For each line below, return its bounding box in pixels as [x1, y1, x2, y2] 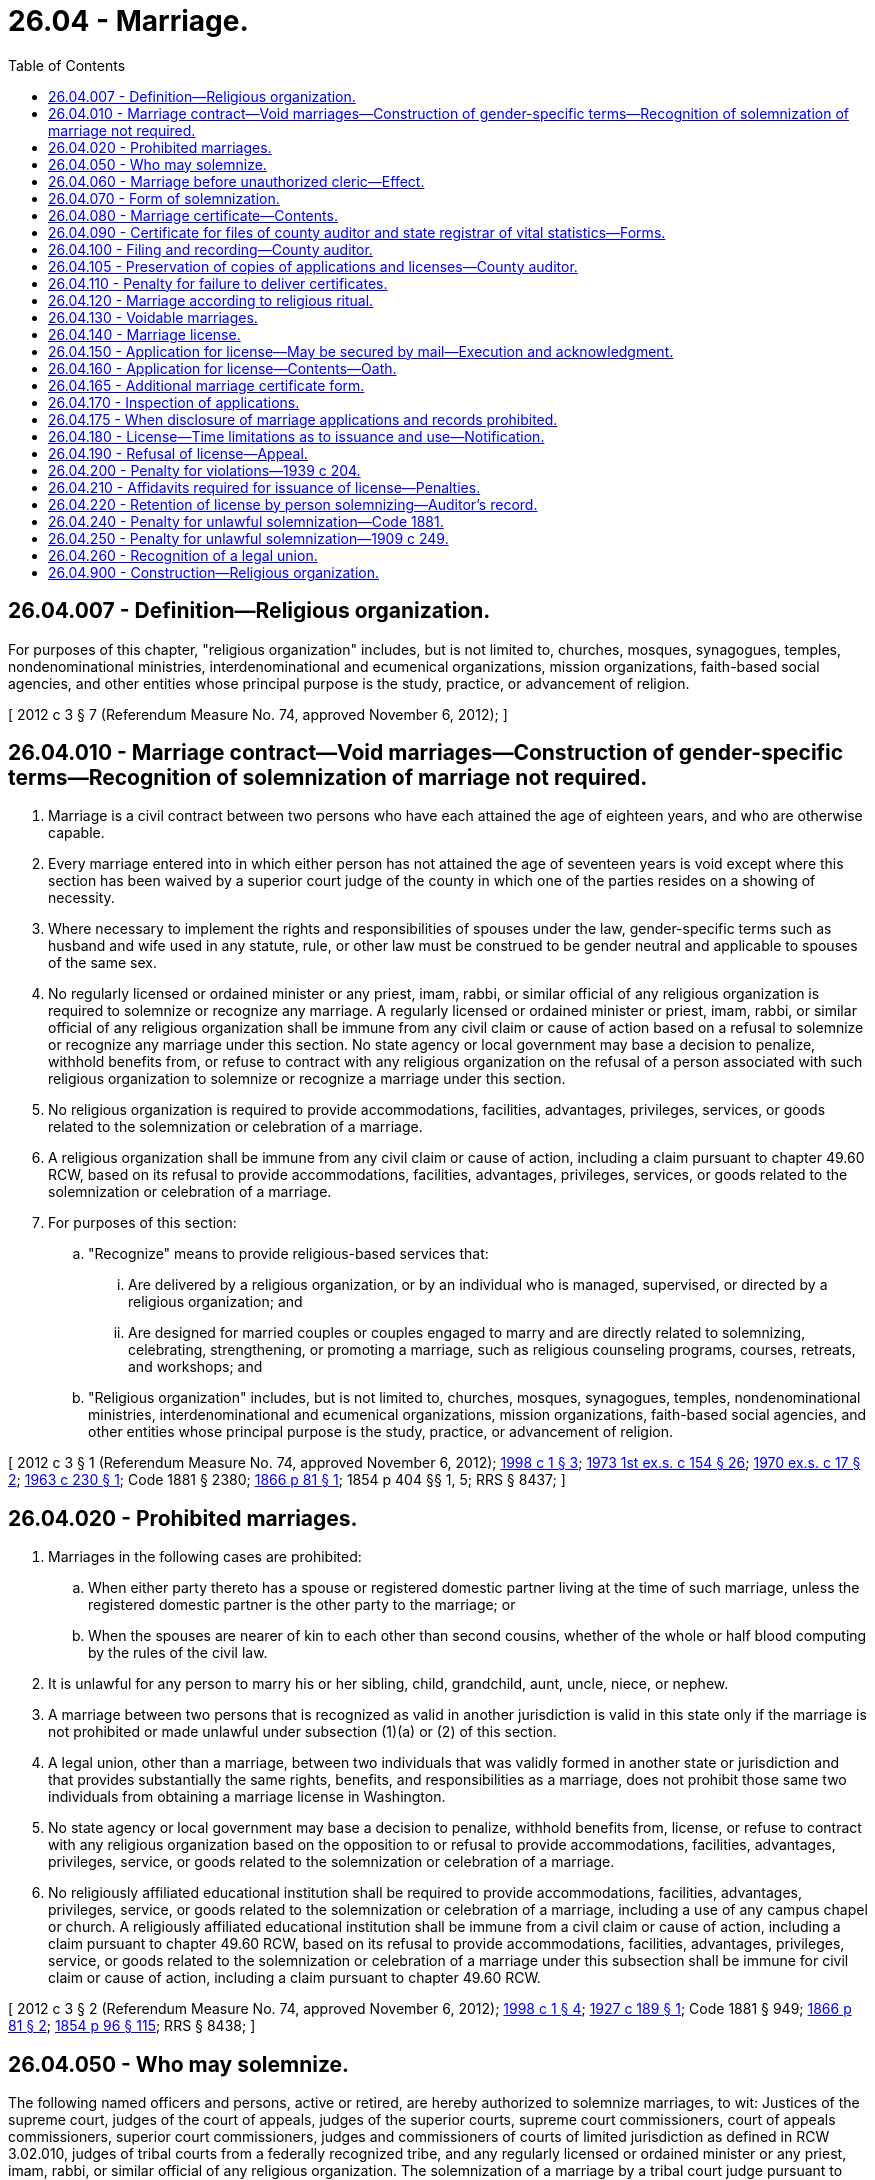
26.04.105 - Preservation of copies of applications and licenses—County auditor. [48, 257, 578, 275]
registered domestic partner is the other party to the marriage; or [88, 1596, 516, 1614]
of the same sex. [48, 954, 157, 972]
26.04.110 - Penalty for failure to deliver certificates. [48, 274, 388, 292]
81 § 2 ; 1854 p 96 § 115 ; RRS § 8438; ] [8, 2017, 256, 2035]
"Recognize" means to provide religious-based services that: [88, 1245, 489, 1263]
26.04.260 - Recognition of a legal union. [48, 546, 318, 564]
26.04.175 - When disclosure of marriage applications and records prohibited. [48, 410, 558, 428]
